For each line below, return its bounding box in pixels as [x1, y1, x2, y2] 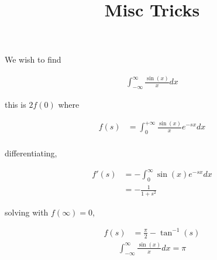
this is [5, 98, 26, 111]
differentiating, [5, 147, 57, 159]
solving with [5, 206, 49, 218]
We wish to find [5, 53, 61, 66]
